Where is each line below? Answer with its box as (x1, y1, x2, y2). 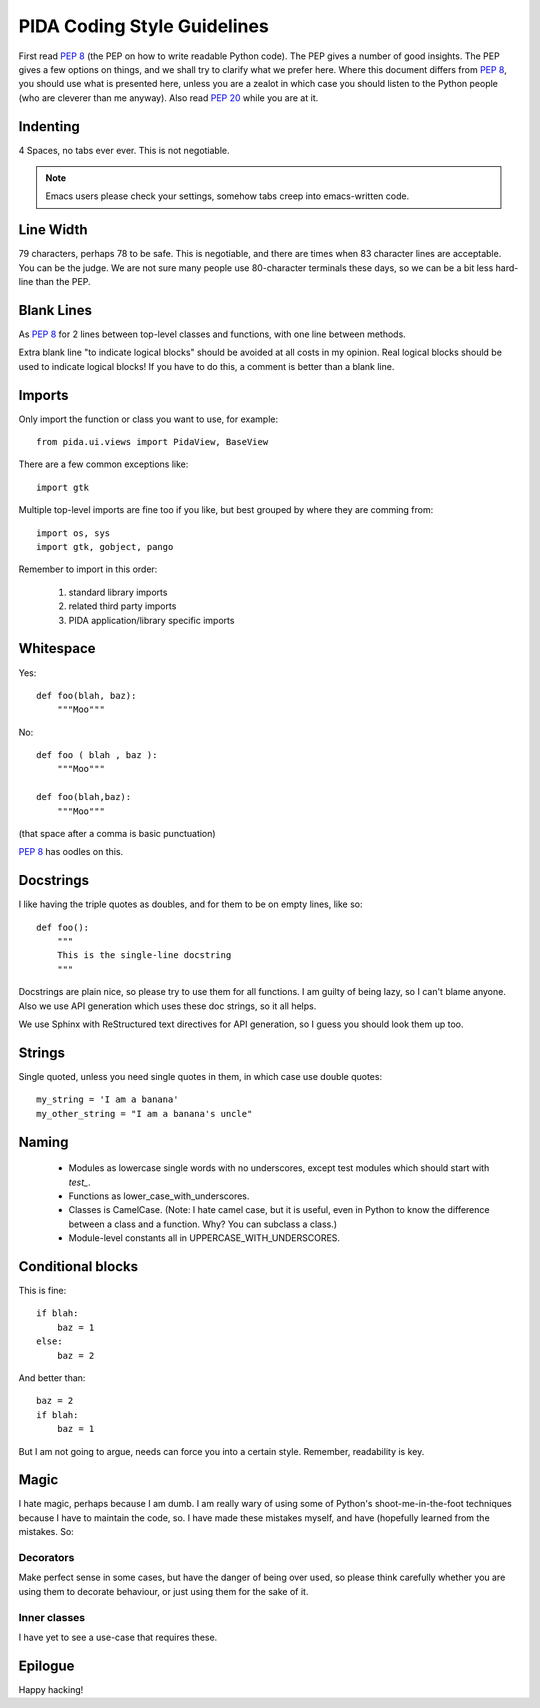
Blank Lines (18, 301, 92, 319)
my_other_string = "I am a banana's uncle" (36, 1108, 253, 1119)
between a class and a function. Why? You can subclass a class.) (68, 1218, 338, 1230)
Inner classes (18, 1610, 86, 1624)
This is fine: (18, 1285, 67, 1296)
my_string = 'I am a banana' (36, 1094, 179, 1105)
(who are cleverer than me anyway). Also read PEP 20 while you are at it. (18, 91, 319, 104)
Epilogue (18, 1657, 75, 1674)
